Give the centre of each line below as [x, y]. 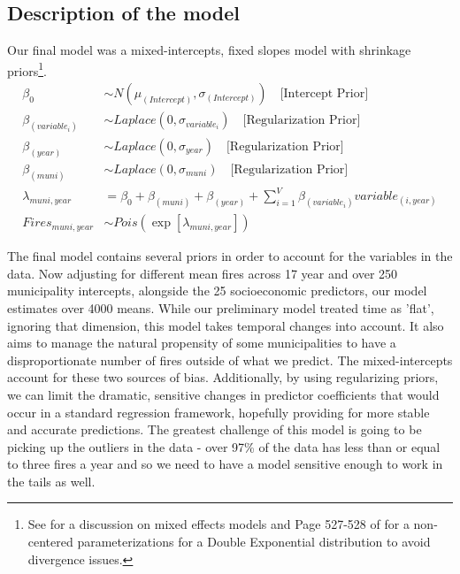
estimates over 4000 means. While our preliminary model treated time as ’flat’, [221, 307]
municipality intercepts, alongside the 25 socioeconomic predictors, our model [217, 291]
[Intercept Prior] [324, 94]
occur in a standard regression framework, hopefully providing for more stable [218, 412]
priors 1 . [27, 69]
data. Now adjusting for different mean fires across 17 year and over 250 [203, 273]
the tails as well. [51, 481]
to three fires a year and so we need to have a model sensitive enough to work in [225, 464]
